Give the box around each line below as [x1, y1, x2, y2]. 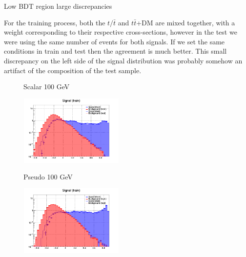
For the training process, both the [4, 17, 105, 27]
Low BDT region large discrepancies [4, 1, 112, 11]
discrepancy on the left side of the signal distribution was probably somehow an [4, 55, 243, 65]
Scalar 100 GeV [23, 81, 70, 92]
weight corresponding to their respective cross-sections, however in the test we [4, 27, 237, 37]
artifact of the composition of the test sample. [4, 65, 142, 75]
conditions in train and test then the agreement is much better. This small [4, 46, 227, 56]
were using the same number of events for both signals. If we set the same [4, 36, 225, 46]
